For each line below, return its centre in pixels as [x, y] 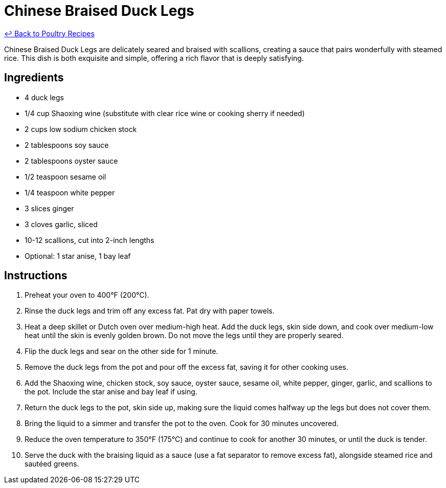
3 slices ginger [49, 208]
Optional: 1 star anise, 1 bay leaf [78, 256]
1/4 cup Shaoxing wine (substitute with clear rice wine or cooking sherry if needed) [165, 113]
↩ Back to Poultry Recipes [49, 33]
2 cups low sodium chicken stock [81, 129]
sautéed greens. [52, 464]
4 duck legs [44, 97]
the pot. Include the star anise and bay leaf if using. [111, 392]
